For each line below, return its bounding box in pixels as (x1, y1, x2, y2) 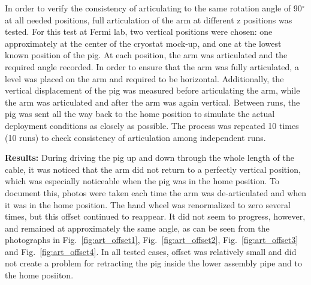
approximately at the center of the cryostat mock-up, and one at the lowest (5, 37, 282, 49)
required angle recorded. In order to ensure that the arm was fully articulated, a (5, 60, 299, 73)
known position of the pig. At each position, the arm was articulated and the (5, 49, 288, 61)
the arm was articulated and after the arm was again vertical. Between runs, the (5, 95, 300, 108)
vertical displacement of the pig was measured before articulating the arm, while (5, 84, 300, 97)
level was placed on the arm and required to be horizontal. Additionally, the (5, 72, 284, 85)
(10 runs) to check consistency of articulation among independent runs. (5, 131, 266, 143)
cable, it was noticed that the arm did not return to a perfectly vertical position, (5, 163, 301, 175)
